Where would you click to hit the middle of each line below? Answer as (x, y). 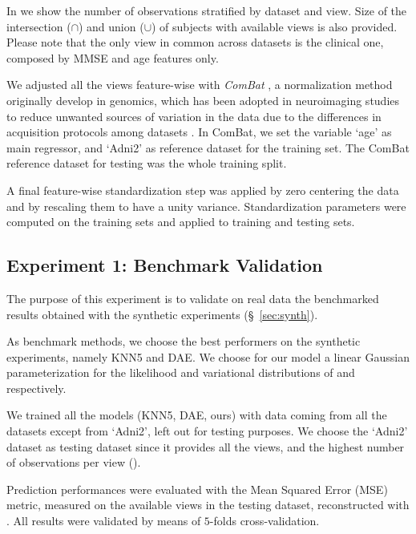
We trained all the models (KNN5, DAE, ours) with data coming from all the (197, 415)
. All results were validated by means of (104, 521)
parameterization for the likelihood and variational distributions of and (181, 372)
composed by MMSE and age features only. (113, 57)
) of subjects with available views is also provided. (275, 26)
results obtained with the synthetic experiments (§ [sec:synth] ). (162, 314)
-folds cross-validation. (265, 521)
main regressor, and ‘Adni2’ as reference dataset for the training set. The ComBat (208, 147)
